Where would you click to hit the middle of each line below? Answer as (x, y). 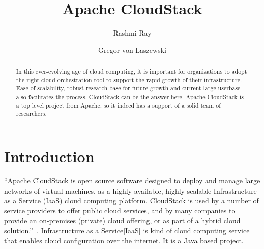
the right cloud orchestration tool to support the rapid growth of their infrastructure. (129, 80)
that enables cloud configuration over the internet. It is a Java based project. (124, 240)
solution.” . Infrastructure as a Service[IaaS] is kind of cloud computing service (127, 230)
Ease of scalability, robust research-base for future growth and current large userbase (128, 88)
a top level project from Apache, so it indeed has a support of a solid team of (118, 105)
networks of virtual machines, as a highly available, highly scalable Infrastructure (130, 190)
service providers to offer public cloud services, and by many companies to (120, 210)
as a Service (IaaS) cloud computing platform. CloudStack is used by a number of (131, 200)
